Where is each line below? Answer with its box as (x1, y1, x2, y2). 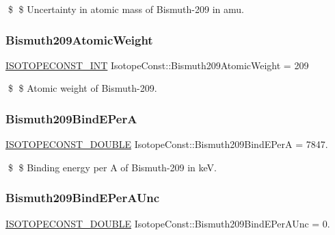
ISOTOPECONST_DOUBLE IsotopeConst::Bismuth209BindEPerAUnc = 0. (5, 216, 330, 230)
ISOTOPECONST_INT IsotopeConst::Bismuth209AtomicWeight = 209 (5, 58, 309, 72)
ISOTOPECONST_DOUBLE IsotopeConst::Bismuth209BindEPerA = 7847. (5, 137, 328, 151)
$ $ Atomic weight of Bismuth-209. (8, 81, 157, 95)
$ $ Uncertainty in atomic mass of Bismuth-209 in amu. (8, 2, 244, 16)
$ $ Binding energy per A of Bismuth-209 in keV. (8, 160, 217, 174)
